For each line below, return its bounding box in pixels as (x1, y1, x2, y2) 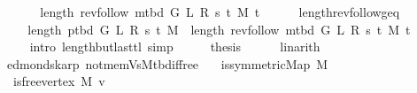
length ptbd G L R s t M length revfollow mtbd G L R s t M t (27, 19, 411, 38)
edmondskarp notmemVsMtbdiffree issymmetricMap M (6, 54, 328, 73)
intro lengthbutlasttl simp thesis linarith (29, 37, 320, 56)
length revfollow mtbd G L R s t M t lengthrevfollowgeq (40, 3, 400, 20)
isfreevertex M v (12, 72, 105, 90)
